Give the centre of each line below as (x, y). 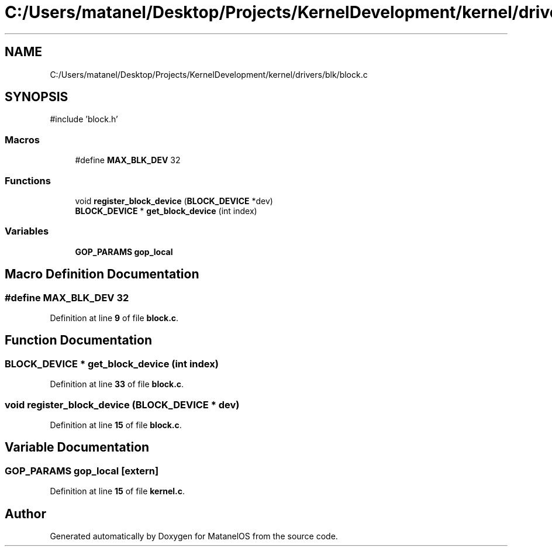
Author (25, 514)
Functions (28, 180)
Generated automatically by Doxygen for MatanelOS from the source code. (194, 536)
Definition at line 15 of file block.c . (116, 425)
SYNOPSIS (37, 97)
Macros (22, 140)
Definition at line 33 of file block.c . (117, 384)
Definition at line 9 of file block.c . (114, 318)
